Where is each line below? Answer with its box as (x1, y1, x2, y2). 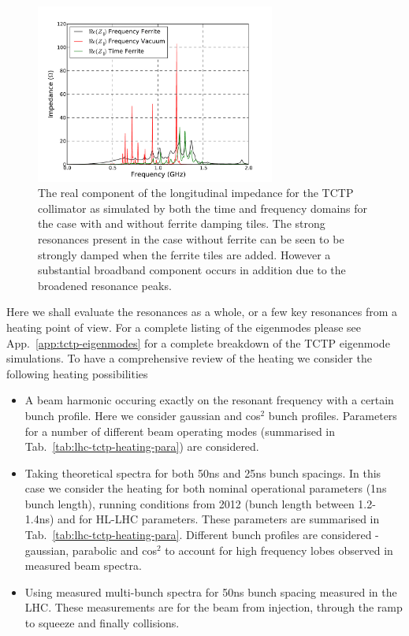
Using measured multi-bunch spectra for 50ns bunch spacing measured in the (24, 583, 397, 600)
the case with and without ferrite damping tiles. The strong (38, 215, 325, 232)
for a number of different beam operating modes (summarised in (24, 422, 335, 439)
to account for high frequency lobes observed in (165, 541, 393, 558)
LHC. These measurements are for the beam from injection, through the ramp (24, 599, 403, 616)
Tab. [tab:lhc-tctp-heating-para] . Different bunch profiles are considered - (24, 526, 379, 543)
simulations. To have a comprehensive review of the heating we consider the (6, 350, 372, 366)
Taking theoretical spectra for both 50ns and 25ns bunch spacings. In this (24, 464, 381, 481)
